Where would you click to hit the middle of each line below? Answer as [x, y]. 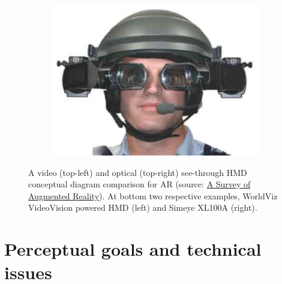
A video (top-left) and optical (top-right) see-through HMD [138, 172]
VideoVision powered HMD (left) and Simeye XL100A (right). [143, 207]
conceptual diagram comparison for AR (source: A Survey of [139, 184]
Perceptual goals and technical [133, 249]
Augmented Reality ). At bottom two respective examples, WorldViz [153, 195]
